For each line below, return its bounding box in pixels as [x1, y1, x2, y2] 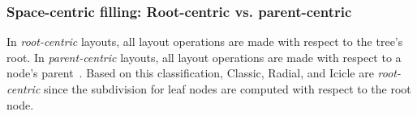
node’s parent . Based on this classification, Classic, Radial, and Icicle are [6, 64, 374, 81]
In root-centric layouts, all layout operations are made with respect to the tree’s [6, 33, 403, 50]
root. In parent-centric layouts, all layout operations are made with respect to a [6, 48, 402, 65]
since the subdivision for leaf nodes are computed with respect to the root [43, 81, 411, 97]
